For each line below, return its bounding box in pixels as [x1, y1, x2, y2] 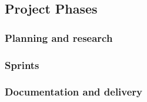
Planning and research [5, 30, 113, 45]
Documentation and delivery [5, 84, 143, 99]
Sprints [5, 57, 39, 72]
